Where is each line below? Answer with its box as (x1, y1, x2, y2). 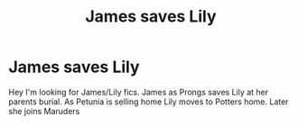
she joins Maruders (8, 105, 80, 116)
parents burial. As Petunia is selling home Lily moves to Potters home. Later (8, 96, 289, 107)
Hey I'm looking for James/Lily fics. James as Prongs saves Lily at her (8, 86, 269, 97)
